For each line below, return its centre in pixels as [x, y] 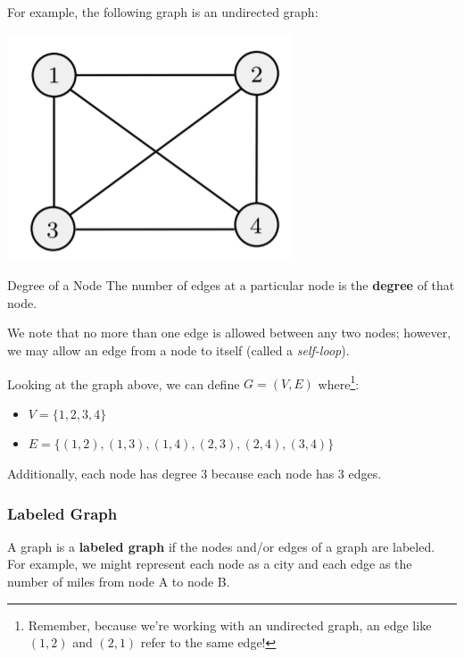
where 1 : [339, 382]
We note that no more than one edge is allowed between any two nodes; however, [229, 333]
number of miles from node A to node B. [119, 581]
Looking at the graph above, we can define [124, 383]
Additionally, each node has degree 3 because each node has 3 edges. [195, 473]
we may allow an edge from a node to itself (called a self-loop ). [178, 350]
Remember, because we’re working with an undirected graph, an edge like [230, 625]
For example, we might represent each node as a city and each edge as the [210, 564]
